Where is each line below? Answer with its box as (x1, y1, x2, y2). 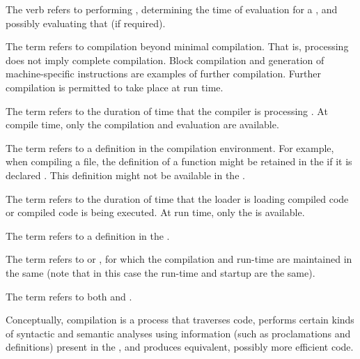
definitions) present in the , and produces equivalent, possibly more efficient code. (6, 339, 354, 354)
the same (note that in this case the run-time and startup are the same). (6, 265, 315, 280)
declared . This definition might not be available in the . (6, 167, 245, 182)
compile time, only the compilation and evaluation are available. (6, 117, 279, 132)
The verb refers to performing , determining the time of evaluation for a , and (6, 2, 338, 16)
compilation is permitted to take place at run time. (6, 79, 224, 94)
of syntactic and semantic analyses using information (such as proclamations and (6, 326, 351, 340)
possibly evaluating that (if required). (6, 15, 166, 30)
